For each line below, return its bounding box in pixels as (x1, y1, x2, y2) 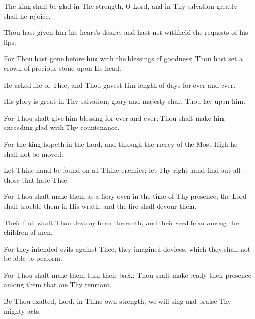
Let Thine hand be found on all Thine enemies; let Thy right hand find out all (4, 165, 241, 175)
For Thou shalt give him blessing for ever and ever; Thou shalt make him (4, 112, 225, 123)
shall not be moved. (4, 148, 63, 159)
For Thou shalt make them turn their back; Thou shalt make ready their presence (4, 269, 251, 280)
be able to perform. (4, 253, 62, 263)
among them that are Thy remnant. (4, 279, 112, 289)
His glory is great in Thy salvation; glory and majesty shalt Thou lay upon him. (4, 96, 246, 106)
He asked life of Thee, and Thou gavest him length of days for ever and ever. (4, 79, 236, 90)
